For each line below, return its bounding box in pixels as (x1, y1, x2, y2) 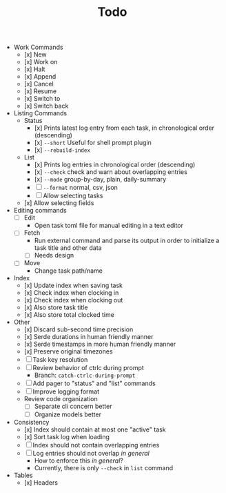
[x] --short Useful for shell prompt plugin (34, 139, 152, 147)
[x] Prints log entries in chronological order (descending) (34, 160, 196, 169)
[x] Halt (23, 65, 45, 73)
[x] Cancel (23, 80, 54, 88)
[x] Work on (23, 58, 58, 66)
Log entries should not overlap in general (32, 449, 150, 457)
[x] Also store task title (23, 303, 88, 311)
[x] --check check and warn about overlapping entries (34, 168, 187, 176)
